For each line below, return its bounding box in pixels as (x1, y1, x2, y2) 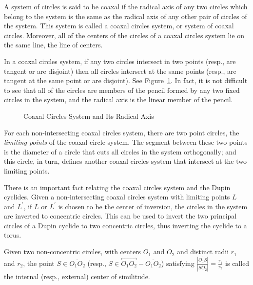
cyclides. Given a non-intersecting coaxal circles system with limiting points (4, 192, 230, 202)
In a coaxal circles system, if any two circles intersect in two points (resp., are (4, 56, 236, 66)
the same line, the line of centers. (4, 40, 103, 50)
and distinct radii (177, 246, 229, 257)
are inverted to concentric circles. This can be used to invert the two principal (4, 211, 237, 221)
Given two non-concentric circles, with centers (4, 246, 141, 257)
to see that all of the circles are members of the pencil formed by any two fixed (4, 85, 240, 95)
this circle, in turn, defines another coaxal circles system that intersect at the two (4, 156, 247, 166)
